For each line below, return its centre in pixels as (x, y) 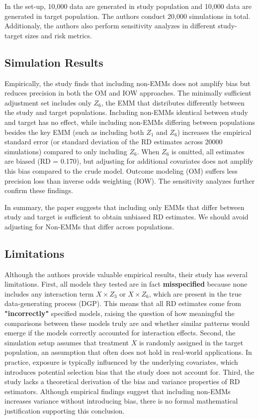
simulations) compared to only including (66, 151)
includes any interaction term (49, 293)
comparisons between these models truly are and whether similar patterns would (127, 323)
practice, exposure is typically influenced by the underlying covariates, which (121, 362)
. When (148, 151)
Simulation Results (54, 62)
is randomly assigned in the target (191, 342)
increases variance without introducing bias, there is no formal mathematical (121, 401)
